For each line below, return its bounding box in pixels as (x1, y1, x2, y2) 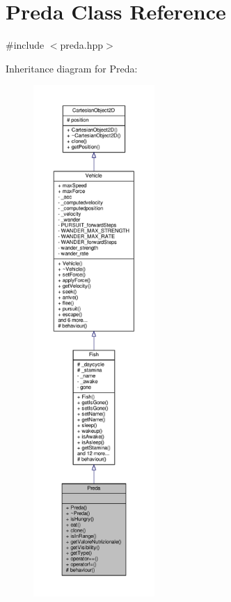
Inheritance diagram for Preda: (6, 61, 138, 75)
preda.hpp (60, 38, 104, 52)
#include (6, 38, 45, 52)
